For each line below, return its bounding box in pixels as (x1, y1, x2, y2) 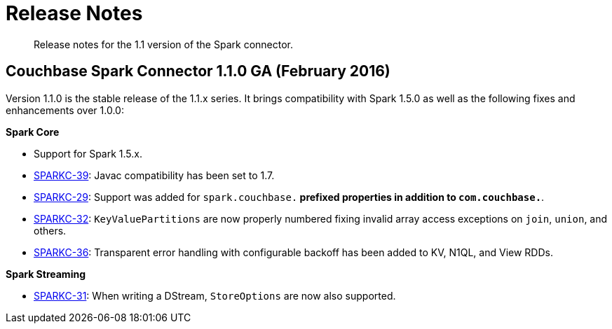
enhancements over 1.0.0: (6, 104, 124, 116)
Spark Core (6, 125, 60, 138)
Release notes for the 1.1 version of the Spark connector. (34, 38, 293, 50)
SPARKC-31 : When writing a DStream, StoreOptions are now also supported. (34, 289, 396, 302)
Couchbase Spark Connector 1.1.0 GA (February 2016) (6, 62, 390, 80)
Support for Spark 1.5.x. (34, 147, 143, 160)
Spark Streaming (6, 267, 86, 280)
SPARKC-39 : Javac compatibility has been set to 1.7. (34, 169, 275, 181)
